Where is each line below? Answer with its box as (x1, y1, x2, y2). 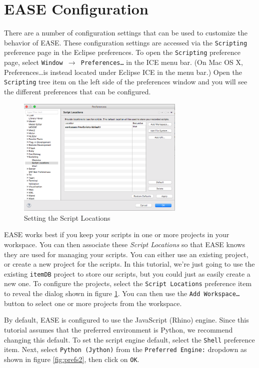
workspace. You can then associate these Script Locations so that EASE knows (4, 239, 245, 250)
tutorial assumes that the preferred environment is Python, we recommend (4, 324, 233, 335)
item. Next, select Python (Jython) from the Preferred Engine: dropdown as (4, 344, 247, 355)
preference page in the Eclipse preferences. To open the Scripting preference (4, 47, 240, 57)
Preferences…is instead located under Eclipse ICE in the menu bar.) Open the (4, 66, 242, 77)
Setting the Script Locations (24, 212, 110, 223)
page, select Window (4, 57, 63, 67)
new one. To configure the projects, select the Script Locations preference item (4, 278, 252, 289)
